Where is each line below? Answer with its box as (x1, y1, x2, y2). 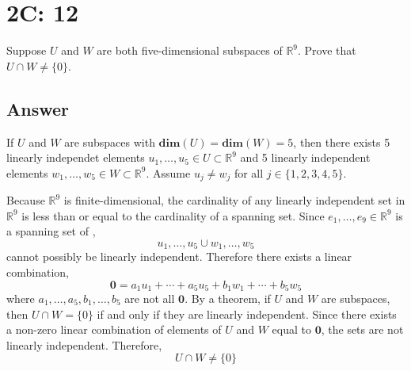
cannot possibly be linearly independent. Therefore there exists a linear (6, 248, 352, 265)
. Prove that (298, 42, 356, 59)
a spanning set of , (6, 223, 96, 239)
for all (234, 164, 264, 181)
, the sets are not (321, 321, 404, 338)
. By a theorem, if (185, 290, 271, 307)
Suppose (6, 42, 47, 59)
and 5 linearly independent (240, 149, 371, 166)
